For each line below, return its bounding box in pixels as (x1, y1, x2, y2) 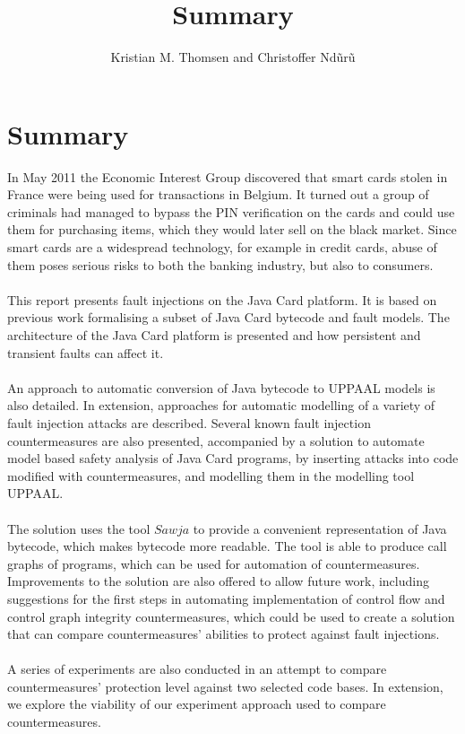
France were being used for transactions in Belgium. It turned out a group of (7, 185, 429, 204)
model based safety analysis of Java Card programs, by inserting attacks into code (7, 449, 459, 467)
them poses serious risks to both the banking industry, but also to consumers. (7, 255, 434, 274)
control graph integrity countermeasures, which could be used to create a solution (7, 607, 455, 625)
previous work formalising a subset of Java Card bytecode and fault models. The (7, 308, 450, 327)
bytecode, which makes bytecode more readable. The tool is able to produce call (7, 537, 447, 555)
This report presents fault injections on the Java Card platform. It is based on (7, 290, 437, 309)
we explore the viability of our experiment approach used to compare (7, 695, 386, 713)
